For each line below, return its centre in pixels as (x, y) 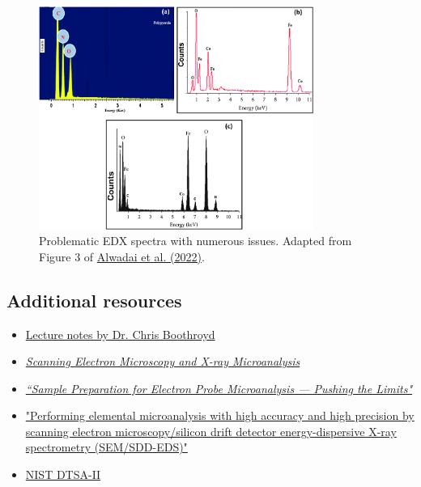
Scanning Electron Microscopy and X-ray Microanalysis (163, 361)
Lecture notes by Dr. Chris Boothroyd (120, 334)
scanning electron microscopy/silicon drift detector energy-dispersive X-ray (211, 431)
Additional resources (94, 300)
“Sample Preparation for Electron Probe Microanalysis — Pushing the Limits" (219, 388)
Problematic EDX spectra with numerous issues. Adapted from (196, 241)
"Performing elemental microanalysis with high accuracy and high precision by (220, 415)
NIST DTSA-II (63, 474)
